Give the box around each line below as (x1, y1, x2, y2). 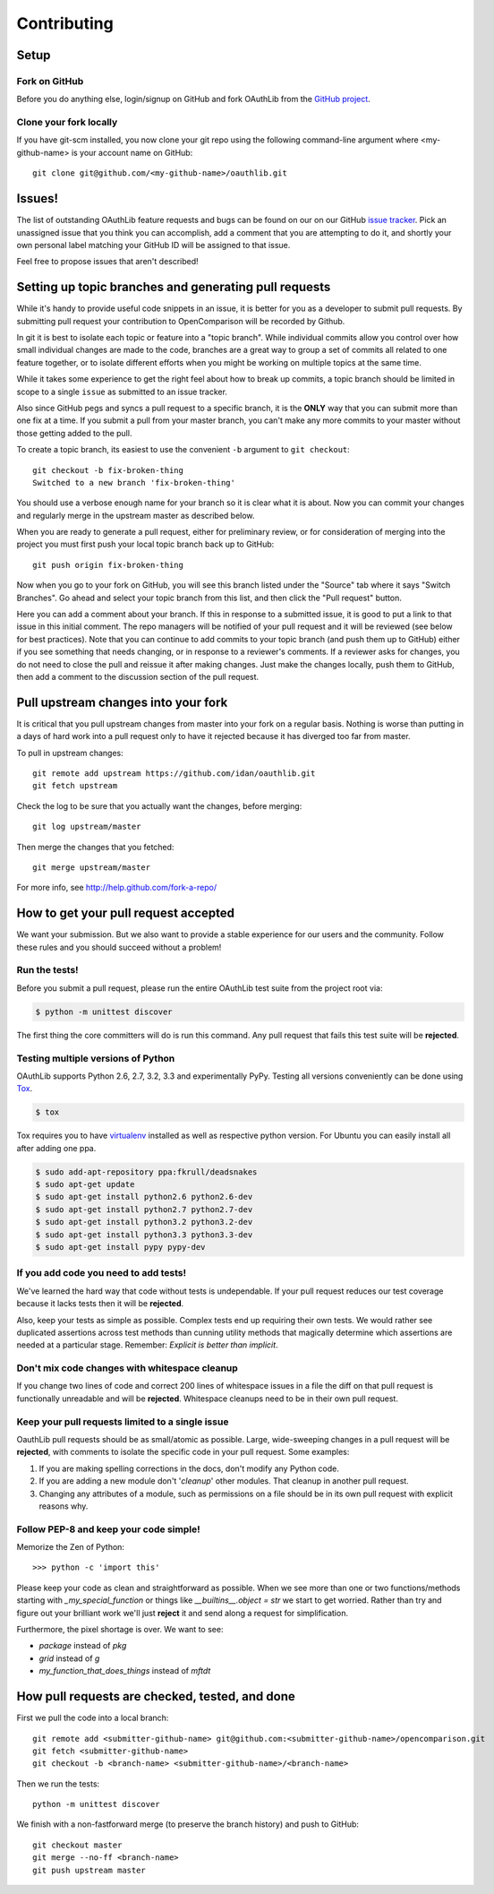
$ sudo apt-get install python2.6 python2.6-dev (35, 1192, 253, 1202)
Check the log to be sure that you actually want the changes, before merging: (16, 800, 302, 811)
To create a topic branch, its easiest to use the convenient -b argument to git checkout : (16, 444, 351, 455)
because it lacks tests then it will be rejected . (16, 1298, 184, 1309)
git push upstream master (32, 1864, 147, 1875)
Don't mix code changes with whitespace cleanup (16, 1362, 239, 1374)
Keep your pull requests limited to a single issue (16, 1416, 229, 1428)
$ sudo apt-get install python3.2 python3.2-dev (35, 1217, 253, 1227)
